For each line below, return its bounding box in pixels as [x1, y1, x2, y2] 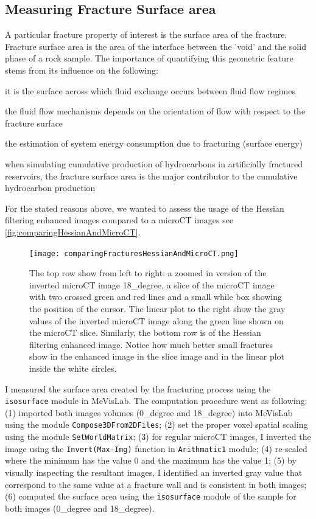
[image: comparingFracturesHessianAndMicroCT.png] [29, 249, 239, 258]
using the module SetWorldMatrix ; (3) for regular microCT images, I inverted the [5, 430, 311, 443]
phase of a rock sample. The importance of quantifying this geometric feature [5, 52, 293, 64]
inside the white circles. [29, 361, 117, 374]
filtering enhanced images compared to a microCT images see [5, 214, 234, 226]
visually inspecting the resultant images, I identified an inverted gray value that [5, 465, 303, 478]
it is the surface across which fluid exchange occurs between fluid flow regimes [5, 84, 295, 97]
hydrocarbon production [5, 181, 96, 194]
